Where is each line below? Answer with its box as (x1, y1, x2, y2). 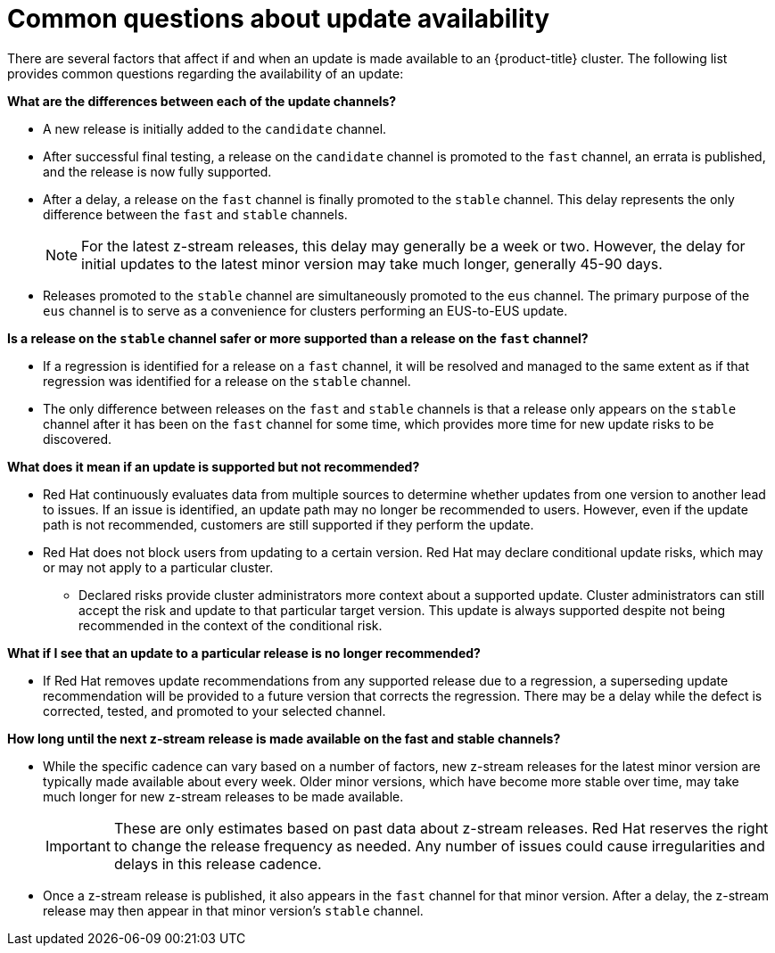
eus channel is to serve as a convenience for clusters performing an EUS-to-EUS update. (43, 302, 568, 318)
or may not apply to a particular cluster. (43, 559, 274, 575)
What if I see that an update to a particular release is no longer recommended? (7, 645, 481, 661)
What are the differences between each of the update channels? (7, 93, 397, 109)
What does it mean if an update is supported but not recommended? (7, 458, 420, 474)
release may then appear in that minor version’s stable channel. (43, 902, 424, 918)
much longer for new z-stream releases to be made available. (43, 788, 404, 804)
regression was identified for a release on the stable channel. (43, 373, 411, 389)
